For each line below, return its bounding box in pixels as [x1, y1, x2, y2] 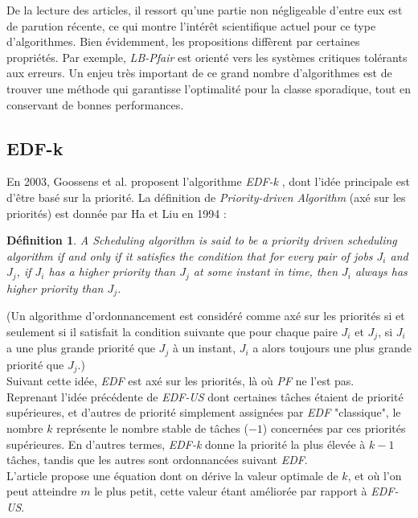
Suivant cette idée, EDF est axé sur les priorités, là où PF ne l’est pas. [6, 372, 354, 389]
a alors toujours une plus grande [252, 339, 412, 356]
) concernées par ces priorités [262, 419, 406, 436]
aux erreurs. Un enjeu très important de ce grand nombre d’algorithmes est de [6, 64, 392, 81]
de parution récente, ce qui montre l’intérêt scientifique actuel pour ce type [6, 17, 376, 34]
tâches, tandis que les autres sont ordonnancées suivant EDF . [6, 451, 308, 468]
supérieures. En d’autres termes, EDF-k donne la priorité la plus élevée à [6, 435, 366, 452]
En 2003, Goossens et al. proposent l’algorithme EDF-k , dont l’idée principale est [6, 173, 410, 190]
